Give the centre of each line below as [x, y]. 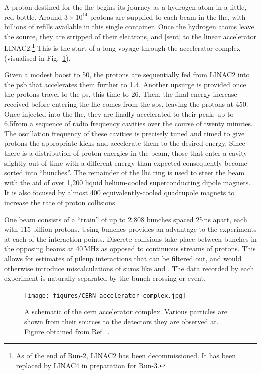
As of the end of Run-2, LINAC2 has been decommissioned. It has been [126, 356]
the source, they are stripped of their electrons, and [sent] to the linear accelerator [130, 36]
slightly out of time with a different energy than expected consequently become [126, 163]
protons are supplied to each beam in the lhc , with [168, 16]
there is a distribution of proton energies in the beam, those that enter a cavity [126, 153]
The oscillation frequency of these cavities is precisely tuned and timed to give [124, 133]
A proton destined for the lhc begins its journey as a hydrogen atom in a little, [125, 7]
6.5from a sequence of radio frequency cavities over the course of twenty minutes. [128, 124]
